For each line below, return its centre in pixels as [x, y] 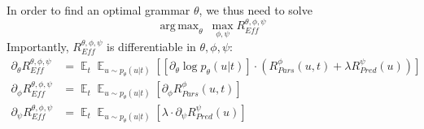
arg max [179, 26]
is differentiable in [151, 46]
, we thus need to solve [256, 10]
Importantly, [38, 46]
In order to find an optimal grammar [98, 10]
